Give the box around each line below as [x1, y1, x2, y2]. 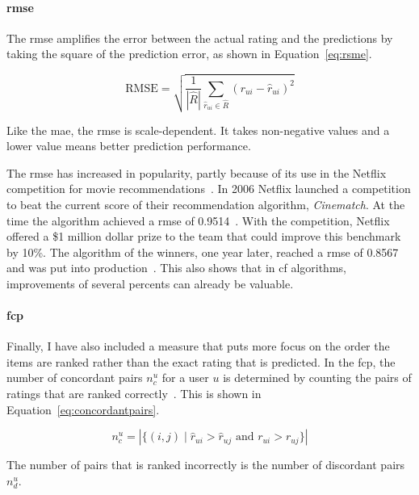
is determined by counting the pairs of [223, 369, 412, 386]
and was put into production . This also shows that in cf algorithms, [6, 259, 346, 276]
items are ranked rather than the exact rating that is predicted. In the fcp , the [6, 353, 396, 370]
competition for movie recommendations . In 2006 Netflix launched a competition [6, 180, 411, 197]
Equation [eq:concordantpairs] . [6, 401, 160, 417]
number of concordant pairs [6, 369, 143, 386]
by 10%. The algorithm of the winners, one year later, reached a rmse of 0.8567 [6, 243, 399, 260]
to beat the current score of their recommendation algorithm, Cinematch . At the [6, 195, 405, 212]
